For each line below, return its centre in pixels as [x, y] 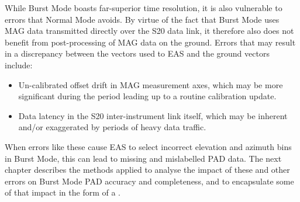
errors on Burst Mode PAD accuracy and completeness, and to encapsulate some [149, 181]
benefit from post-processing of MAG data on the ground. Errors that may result [150, 42]
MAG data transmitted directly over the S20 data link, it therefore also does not [149, 31]
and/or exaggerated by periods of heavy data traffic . [112, 127]
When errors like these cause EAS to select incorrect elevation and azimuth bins [148, 146]
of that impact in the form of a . [63, 192]
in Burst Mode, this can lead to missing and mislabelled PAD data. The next [143, 158]
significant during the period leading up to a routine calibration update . [147, 96]
